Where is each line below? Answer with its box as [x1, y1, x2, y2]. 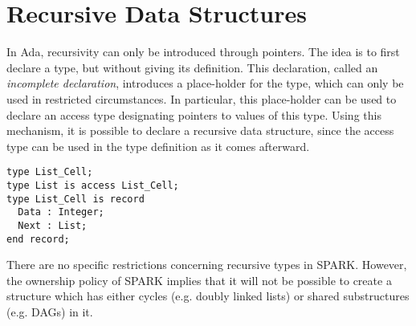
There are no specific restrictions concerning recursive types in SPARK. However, [6, 256, 407, 273]
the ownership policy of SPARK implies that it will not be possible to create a [6, 271, 392, 288]
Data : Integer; [18, 206, 104, 218]
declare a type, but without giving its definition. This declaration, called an [6, 59, 378, 75]
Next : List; [18, 219, 88, 231]
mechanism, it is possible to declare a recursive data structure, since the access [6, 122, 394, 139]
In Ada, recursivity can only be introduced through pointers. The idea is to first [6, 43, 400, 60]
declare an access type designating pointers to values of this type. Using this [6, 106, 381, 123]
